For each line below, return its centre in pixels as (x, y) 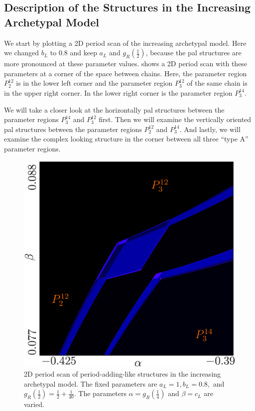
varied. (34, 404)
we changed (21, 53)
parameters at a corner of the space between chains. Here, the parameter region (126, 73)
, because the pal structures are (193, 53)
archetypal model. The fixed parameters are (91, 383)
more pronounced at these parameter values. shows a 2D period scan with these (126, 64)
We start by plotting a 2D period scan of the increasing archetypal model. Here (125, 43)
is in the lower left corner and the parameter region (94, 83)
